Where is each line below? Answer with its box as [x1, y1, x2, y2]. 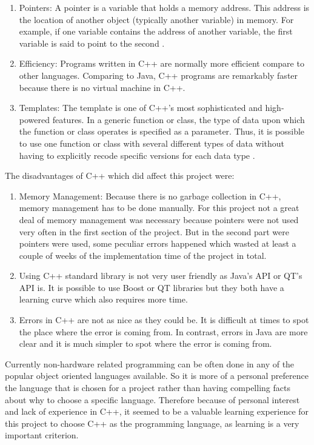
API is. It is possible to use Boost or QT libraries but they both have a [19, 281, 284, 293]
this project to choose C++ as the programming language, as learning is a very [5, 417, 299, 429]
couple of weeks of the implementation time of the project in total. [19, 249, 267, 261]
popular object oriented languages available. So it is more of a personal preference [5, 369, 309, 382]
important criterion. [5, 429, 79, 441]
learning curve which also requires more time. [19, 293, 188, 306]
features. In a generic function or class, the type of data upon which [52, 113, 305, 125]
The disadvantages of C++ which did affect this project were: [5, 169, 235, 182]
